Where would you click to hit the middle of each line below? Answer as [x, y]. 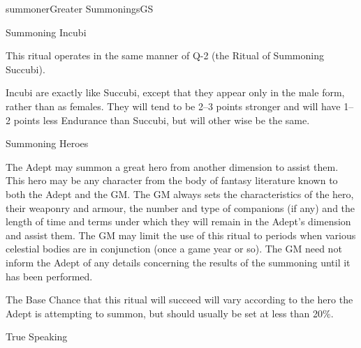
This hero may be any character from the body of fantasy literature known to [172, 180]
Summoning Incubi [46, 32]
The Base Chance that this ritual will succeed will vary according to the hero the [179, 300]
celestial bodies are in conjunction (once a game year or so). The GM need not [174, 249]
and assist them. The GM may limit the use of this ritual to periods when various [181, 235]
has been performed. [49, 276]
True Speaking [37, 336]
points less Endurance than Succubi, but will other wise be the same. [162, 120]
